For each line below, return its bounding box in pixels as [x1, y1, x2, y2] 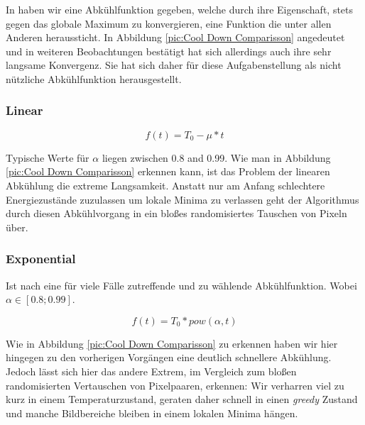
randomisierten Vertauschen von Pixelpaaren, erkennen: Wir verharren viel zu [6, 377, 344, 392]
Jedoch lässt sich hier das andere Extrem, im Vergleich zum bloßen [6, 363, 297, 378]
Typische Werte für [6, 150, 89, 165]
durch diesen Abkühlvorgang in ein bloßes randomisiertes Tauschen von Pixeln [6, 206, 347, 221]
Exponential [6, 250, 76, 267]
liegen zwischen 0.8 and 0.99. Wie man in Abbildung [102, 150, 331, 165]
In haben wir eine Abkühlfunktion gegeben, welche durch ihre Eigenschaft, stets [6, 2, 354, 16]
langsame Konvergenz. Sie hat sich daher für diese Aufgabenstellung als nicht [6, 57, 342, 72]
